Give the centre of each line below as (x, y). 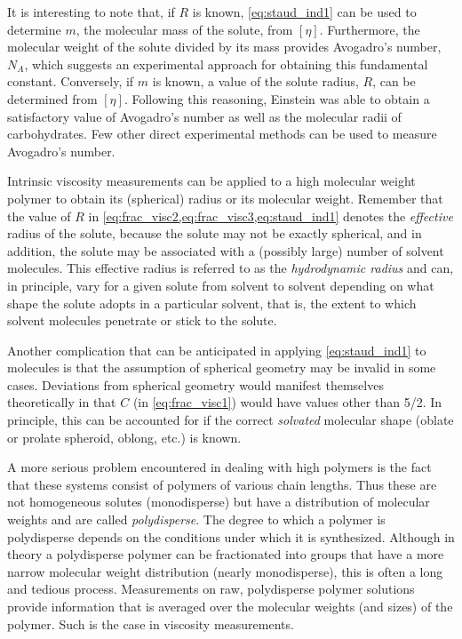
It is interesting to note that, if (91, 12)
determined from (52, 98)
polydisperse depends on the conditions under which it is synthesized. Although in (231, 536)
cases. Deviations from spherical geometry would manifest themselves (195, 384)
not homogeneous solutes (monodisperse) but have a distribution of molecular (219, 502)
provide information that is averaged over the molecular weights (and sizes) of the (230, 606)
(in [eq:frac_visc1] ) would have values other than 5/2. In (287, 402)
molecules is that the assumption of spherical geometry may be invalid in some (222, 367)
